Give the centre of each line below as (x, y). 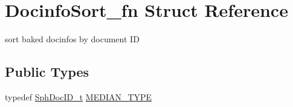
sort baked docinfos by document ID (72, 39)
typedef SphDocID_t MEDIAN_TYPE (79, 96)
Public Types (47, 72)
